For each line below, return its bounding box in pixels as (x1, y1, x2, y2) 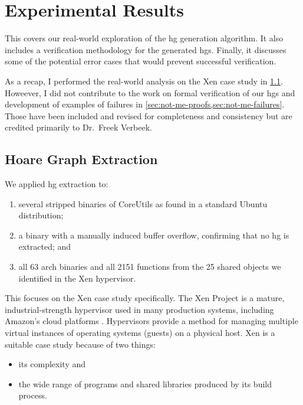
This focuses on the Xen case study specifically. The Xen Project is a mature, (5, 292, 285, 304)
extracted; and (18, 240, 71, 253)
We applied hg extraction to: (5, 178, 108, 190)
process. (18, 389, 47, 401)
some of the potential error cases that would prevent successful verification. (5, 55, 276, 67)
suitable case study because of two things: (5, 338, 156, 350)
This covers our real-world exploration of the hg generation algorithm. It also (5, 32, 284, 44)
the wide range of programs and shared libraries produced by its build (18, 377, 272, 390)
